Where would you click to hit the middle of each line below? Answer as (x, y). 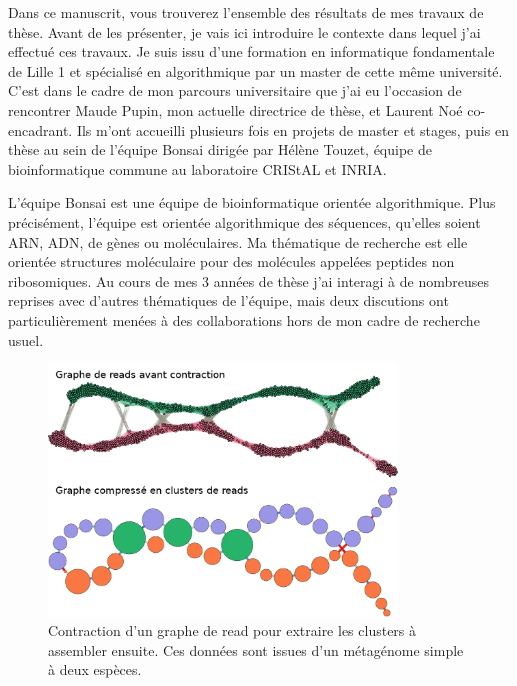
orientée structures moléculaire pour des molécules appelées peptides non (231, 261)
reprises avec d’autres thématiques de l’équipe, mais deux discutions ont (228, 300)
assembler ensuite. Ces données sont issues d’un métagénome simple (256, 649)
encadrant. (40, 129)
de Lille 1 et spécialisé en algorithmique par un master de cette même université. (255, 70)
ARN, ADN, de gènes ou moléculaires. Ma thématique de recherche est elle (238, 241)
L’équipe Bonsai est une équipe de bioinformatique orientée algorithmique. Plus (252, 202)
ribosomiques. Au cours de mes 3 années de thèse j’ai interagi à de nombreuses (248, 280)
